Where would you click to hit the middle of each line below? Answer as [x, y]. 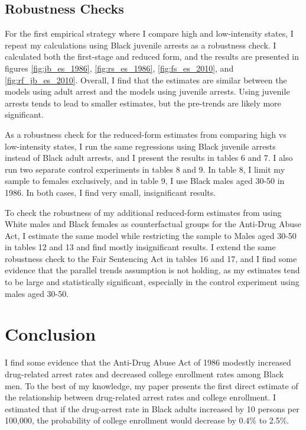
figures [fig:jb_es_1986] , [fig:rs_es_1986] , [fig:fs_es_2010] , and [119, 68]
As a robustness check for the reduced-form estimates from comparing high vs [146, 134]
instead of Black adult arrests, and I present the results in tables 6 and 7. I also [149, 158]
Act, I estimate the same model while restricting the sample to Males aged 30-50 [151, 235]
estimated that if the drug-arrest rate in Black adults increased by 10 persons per [152, 408]
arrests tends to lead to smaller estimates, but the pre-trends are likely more [143, 103]
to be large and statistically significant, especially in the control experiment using [152, 282]
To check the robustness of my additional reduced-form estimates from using [143, 212]
